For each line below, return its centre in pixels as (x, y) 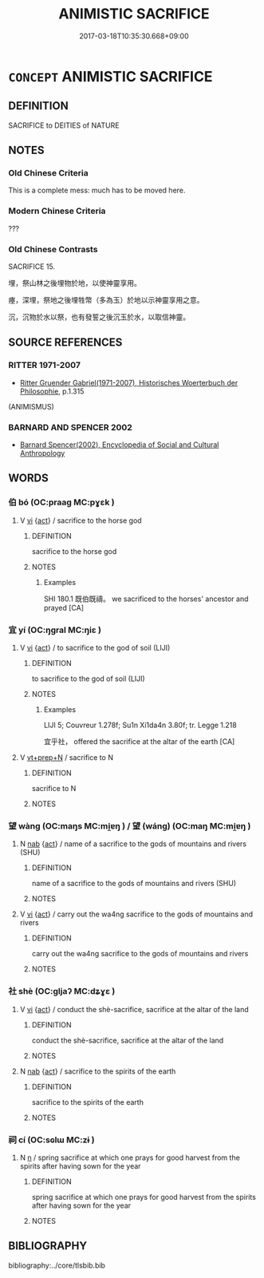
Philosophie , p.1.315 (52, 391)
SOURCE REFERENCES (65, 343)
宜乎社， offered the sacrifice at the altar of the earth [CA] (139, 742)
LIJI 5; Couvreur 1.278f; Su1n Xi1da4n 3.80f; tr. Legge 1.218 (140, 725)
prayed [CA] (63, 607)
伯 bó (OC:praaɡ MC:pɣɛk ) (61, 502)
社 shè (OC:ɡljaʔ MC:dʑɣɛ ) (62, 991)
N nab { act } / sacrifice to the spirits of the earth (98, 1071)
